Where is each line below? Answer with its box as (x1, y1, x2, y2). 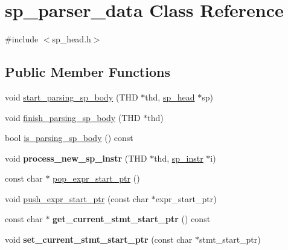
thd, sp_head (145, 90, 195, 103)
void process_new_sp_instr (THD (5, 151, 147, 164)
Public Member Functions (5, 62, 170, 81)
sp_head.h (52, 33, 91, 45)
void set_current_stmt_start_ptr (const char (5, 233, 193, 246)
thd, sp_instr (154, 151, 203, 164)
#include (5, 33, 39, 45)
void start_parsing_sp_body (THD (5, 90, 138, 103)
